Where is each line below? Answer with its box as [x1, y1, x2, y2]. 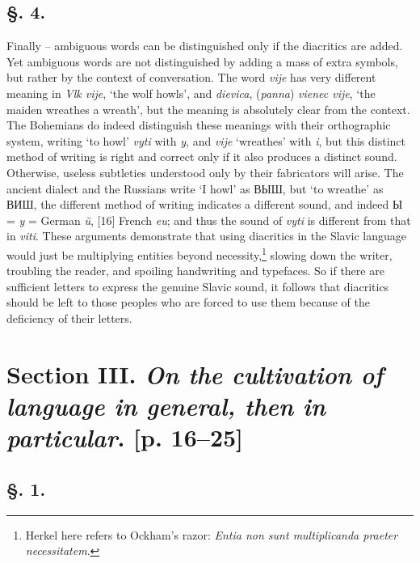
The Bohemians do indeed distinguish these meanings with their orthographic [6, 116, 391, 133]
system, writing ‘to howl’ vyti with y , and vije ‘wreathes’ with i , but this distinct [6, 132, 405, 149]
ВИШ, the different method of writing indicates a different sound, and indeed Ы [6, 196, 403, 213]
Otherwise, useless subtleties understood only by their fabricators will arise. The [6, 163, 404, 180]
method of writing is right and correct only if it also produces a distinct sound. [6, 148, 397, 165]
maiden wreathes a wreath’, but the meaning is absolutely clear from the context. [6, 100, 410, 117]
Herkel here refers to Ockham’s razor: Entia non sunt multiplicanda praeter [25, 526, 398, 543]
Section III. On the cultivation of [6, 357, 384, 391]
